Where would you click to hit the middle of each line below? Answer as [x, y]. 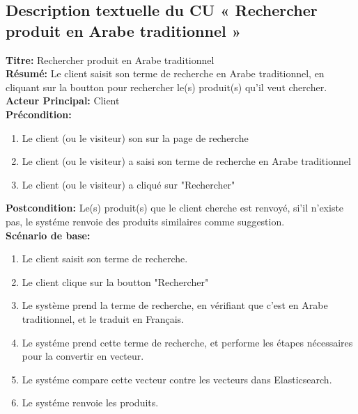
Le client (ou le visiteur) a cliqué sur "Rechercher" [129, 184]
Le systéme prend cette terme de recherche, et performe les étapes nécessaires [187, 342]
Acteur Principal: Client [63, 101]
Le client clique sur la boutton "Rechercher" [115, 281]
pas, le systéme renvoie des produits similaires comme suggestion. [145, 221]
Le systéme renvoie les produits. [90, 403]
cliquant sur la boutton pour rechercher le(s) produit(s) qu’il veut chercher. [166, 87]
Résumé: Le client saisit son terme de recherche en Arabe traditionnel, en [165, 73]
